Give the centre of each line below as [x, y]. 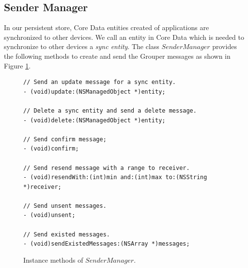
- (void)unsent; [49, 215]
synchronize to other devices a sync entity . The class [82, 46]
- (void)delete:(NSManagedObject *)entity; [94, 120]
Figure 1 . [17, 65]
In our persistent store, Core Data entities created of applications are [107, 27]
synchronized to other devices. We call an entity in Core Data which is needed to [124, 37]
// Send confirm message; [65, 139]
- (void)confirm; [51, 149]
